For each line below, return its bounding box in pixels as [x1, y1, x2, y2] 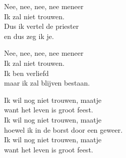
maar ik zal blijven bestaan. [4, 77, 90, 88]
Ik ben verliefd [4, 67, 49, 78]
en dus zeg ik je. [4, 30, 54, 41]
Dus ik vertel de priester [4, 21, 79, 31]
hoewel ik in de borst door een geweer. [4, 124, 123, 135]
